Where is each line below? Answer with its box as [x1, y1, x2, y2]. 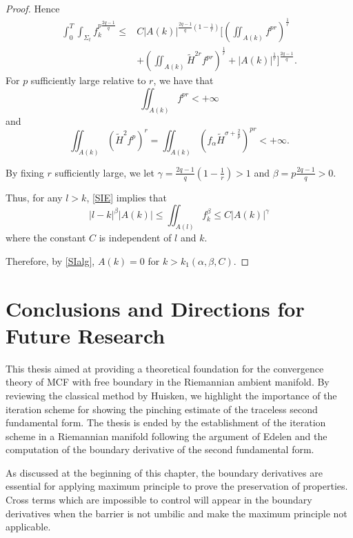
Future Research [6, 321, 165, 349]
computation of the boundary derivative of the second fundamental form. [6, 442, 314, 457]
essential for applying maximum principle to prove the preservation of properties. [6, 479, 348, 493]
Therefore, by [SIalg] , [6, 253, 95, 268]
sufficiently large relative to [30, 73, 146, 88]
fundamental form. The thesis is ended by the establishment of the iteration [6, 415, 326, 430]
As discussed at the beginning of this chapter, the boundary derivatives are [6, 465, 323, 479]
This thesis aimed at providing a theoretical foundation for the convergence [6, 361, 324, 375]
